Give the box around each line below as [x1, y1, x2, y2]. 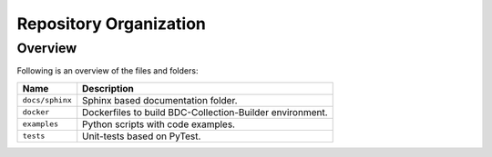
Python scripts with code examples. [82, 118, 236, 131]
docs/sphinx [22, 95, 72, 105]
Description [82, 82, 134, 94]
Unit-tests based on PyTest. [82, 130, 201, 142]
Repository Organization [16, 14, 207, 34]
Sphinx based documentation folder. [82, 93, 238, 106]
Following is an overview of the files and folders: [16, 65, 199, 76]
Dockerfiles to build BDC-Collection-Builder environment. [82, 105, 328, 118]
